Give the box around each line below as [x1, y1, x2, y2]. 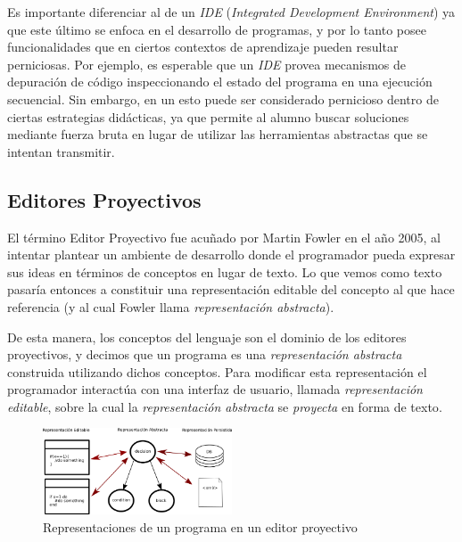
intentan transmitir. [7, 142, 115, 160]
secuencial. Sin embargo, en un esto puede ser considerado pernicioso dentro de [7, 89, 439, 108]
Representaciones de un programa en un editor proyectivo [43, 517, 358, 536]
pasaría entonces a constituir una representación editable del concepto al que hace [7, 280, 455, 299]
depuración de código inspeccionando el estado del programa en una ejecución [7, 72, 433, 91]
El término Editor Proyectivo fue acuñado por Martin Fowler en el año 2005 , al [7, 227, 441, 246]
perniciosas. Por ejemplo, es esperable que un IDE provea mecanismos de [7, 54, 407, 73]
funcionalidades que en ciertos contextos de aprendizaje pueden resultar [7, 37, 399, 56]
